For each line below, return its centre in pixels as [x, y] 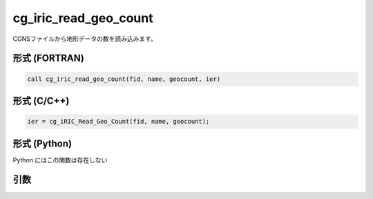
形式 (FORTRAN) [48, 58]
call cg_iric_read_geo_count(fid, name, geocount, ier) [124, 79]
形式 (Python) [42, 143]
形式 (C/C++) [41, 101]
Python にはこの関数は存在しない [60, 160]
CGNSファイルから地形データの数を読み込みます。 [85, 39]
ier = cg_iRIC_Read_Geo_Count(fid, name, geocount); [118, 122]
